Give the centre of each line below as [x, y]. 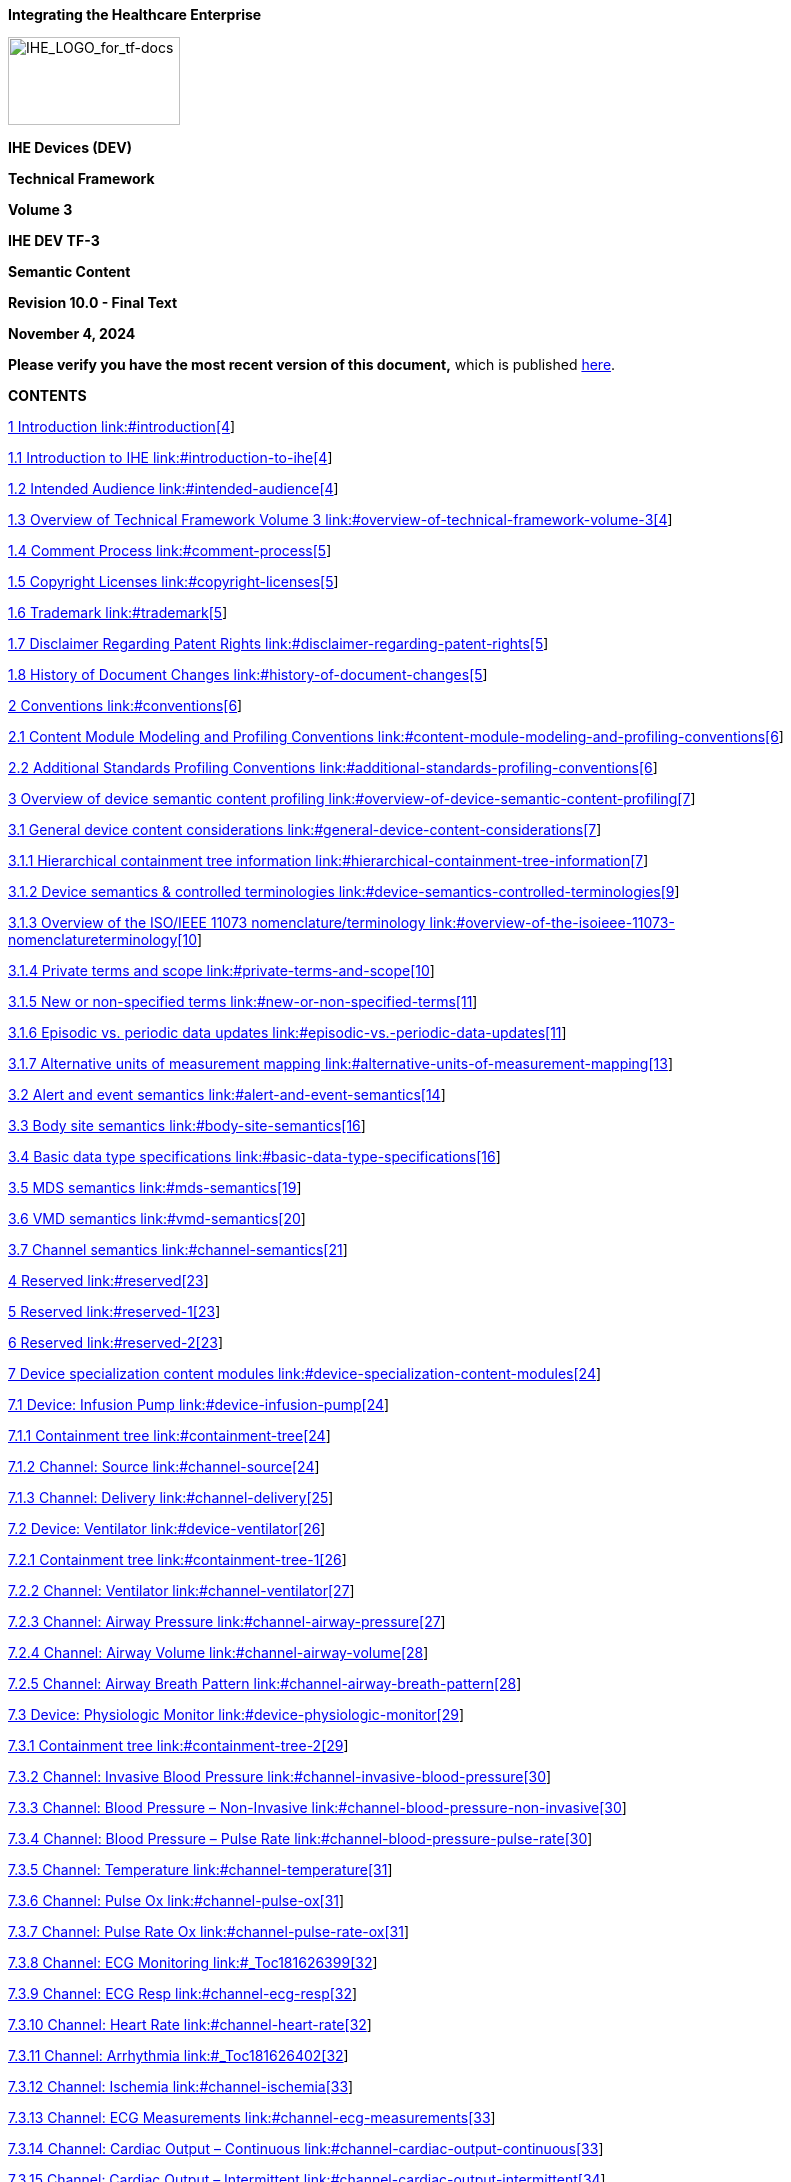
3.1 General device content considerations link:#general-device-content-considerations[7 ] [305, 829]
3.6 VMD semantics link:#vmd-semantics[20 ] [157, 1218]
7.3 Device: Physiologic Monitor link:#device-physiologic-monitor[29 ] [236, 1714]
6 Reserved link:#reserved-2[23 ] [116, 1342]
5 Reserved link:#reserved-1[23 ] [114, 1311]
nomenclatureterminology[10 [102, 939]
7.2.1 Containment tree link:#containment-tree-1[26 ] [177, 1559]
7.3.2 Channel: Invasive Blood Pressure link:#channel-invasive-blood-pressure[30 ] [280, 1776]
